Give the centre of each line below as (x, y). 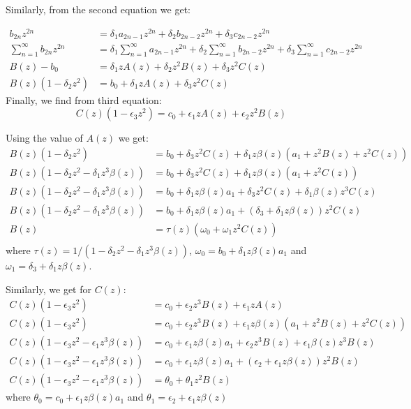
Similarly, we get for (48, 289)
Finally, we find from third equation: (84, 99)
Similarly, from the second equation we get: (98, 9)
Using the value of (44, 138)
